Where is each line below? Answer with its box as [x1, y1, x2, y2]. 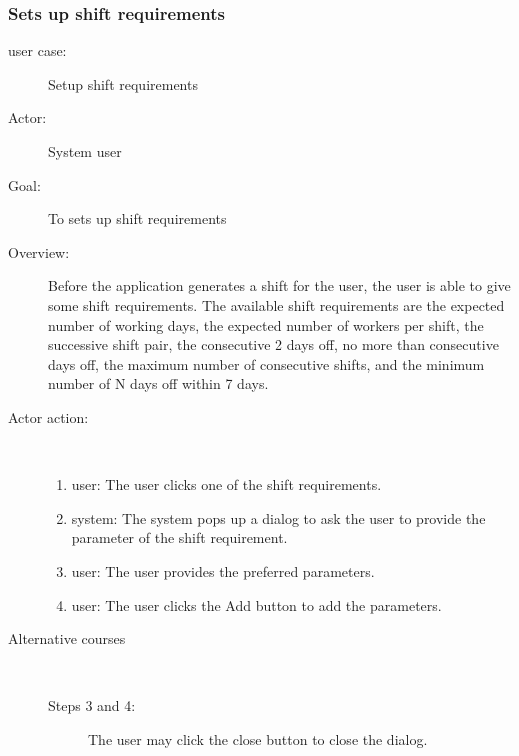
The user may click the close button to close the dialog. [88, 728, 428, 749]
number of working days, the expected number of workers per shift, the [48, 314, 484, 335]
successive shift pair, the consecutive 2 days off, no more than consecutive [48, 334, 499, 355]
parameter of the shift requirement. [71, 527, 288, 548]
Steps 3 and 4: [48, 695, 136, 716]
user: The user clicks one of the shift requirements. [71, 474, 382, 495]
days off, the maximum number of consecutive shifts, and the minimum [48, 353, 485, 374]
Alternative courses [8, 628, 126, 649]
